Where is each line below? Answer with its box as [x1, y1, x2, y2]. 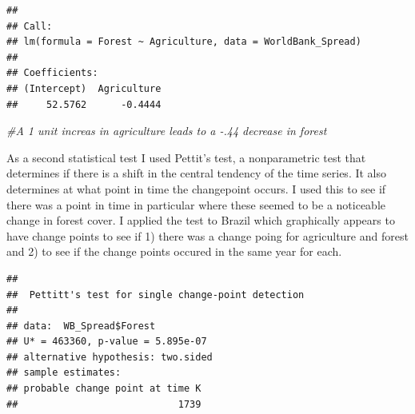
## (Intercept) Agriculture [6, 82, 162, 94]
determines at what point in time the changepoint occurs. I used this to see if [6, 180, 386, 197]
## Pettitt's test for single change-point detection [6, 289, 305, 301]
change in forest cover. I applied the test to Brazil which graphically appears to [6, 212, 395, 229]
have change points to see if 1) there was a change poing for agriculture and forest [6, 227, 409, 244]
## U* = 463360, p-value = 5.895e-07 [6, 336, 207, 348]
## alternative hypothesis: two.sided [6, 351, 213, 363]
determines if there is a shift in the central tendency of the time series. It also [6, 165, 387, 181]
